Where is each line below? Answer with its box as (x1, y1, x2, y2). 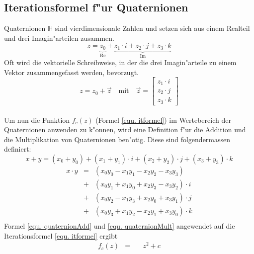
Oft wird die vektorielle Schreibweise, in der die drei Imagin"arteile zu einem (4, 57, 237, 68)
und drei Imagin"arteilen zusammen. (4, 32, 115, 43)
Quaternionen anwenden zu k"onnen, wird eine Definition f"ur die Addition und (4, 124, 246, 135)
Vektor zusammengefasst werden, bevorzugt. (4, 67, 139, 77)
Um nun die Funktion (4, 114, 70, 125)
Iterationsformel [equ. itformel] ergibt (4, 230, 118, 241)
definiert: (4, 144, 31, 154)
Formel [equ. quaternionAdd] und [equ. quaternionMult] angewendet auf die (4, 221, 235, 231)
